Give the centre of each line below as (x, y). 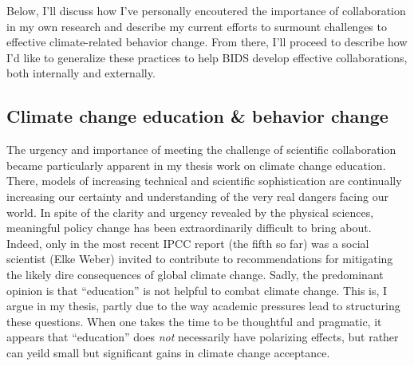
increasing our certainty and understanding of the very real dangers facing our (197, 196)
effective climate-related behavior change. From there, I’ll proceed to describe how (207, 42)
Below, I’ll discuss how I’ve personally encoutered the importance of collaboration (206, 10)
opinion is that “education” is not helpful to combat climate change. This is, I (197, 290)
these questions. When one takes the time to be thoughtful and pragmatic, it (194, 321)
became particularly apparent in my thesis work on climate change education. (196, 165)
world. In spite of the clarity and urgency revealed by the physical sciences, (190, 212)
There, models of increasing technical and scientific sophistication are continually (204, 181)
